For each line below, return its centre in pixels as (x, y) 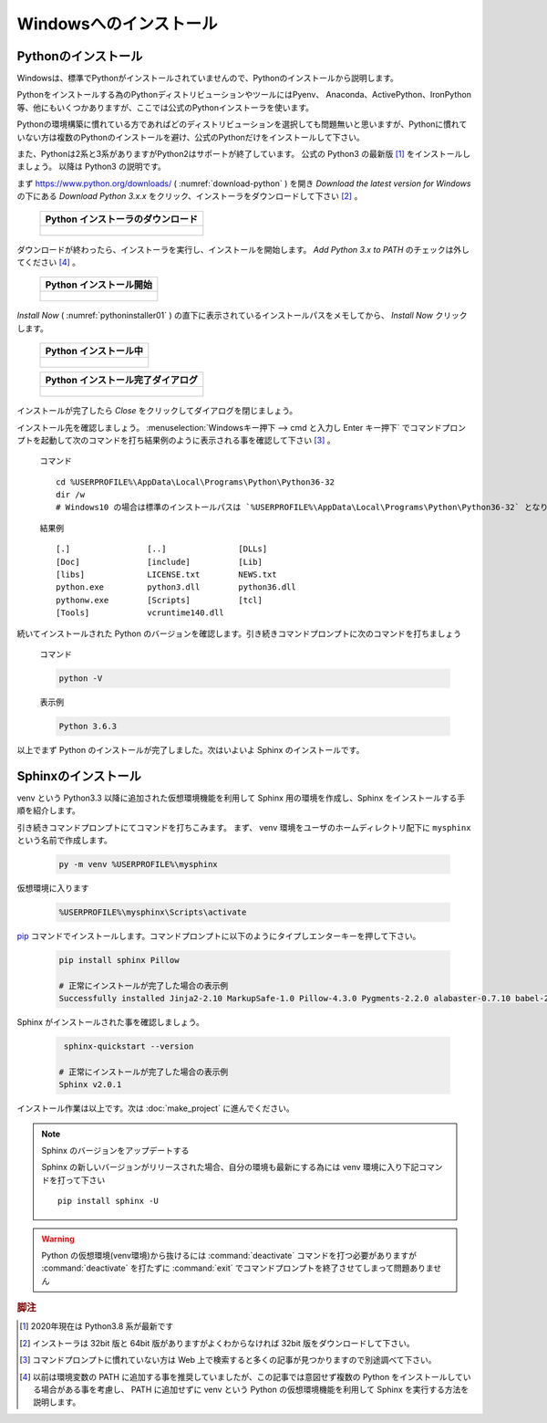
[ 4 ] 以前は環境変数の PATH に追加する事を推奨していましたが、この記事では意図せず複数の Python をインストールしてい (245, 1376)
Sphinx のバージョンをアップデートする (115, 1151)
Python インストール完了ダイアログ (122, 381)
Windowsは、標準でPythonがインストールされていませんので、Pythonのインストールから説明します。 (207, 78)
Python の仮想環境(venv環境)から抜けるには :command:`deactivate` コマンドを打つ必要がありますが (229, 1255)
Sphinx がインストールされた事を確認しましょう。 (110, 1022)
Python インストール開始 (99, 285)
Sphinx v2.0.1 (90, 1085)
